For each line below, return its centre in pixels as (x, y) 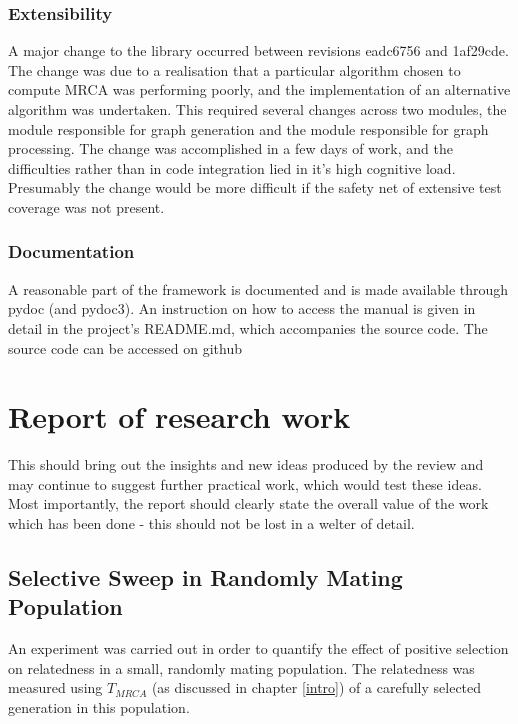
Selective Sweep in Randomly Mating (205, 577)
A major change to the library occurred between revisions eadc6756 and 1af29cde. (258, 50)
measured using (55, 687)
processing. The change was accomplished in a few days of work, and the (230, 148)
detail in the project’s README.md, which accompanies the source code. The (248, 327)
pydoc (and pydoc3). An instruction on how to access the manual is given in (242, 308)
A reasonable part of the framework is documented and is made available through (258, 288)
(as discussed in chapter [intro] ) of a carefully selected (316, 687)
